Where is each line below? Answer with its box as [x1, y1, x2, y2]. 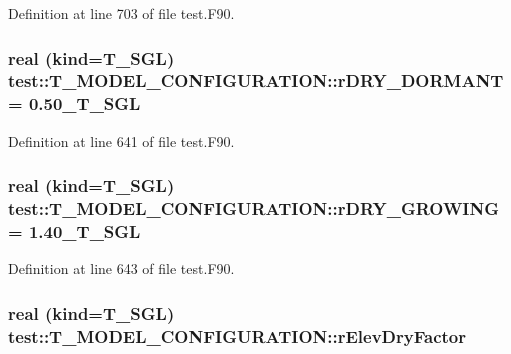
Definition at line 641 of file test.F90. [8, 130, 235, 151]
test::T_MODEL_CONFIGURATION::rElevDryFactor [8, 323, 466, 348]
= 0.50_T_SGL [8, 91, 141, 116]
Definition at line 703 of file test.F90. [8, 3, 235, 23]
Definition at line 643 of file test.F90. [8, 258, 235, 279]
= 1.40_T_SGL [8, 219, 141, 244]
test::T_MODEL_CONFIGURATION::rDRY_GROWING [8, 196, 499, 221]
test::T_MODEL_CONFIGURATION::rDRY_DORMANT [8, 68, 504, 93]
